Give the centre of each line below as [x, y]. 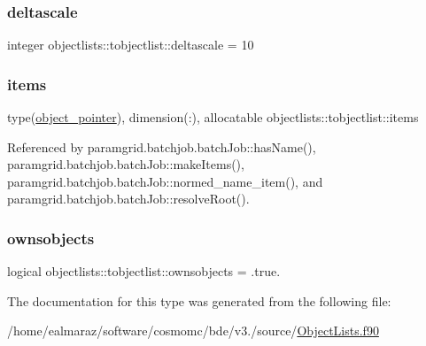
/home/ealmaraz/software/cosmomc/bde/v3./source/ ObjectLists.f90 [193, 331]
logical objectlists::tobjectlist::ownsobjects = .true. [144, 271]
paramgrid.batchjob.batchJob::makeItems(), [126, 164]
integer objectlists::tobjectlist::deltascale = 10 [131, 45]
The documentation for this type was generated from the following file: [199, 300]
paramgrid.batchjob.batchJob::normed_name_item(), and [165, 181]
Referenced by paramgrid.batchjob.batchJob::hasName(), [162, 146]
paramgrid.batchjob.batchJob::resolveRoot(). [128, 199]
